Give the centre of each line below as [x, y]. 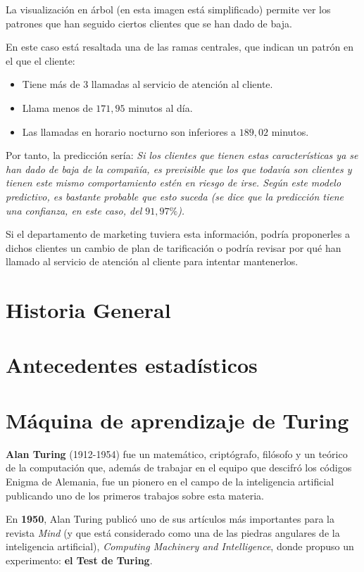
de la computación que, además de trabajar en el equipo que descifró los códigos [179, 468]
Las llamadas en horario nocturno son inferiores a [129, 131]
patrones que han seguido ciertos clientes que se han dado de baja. [149, 23]
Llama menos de [57, 107]
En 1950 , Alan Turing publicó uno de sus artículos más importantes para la [170, 519]
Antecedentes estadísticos [132, 365]
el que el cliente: [40, 60]
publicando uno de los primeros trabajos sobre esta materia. [135, 495]
